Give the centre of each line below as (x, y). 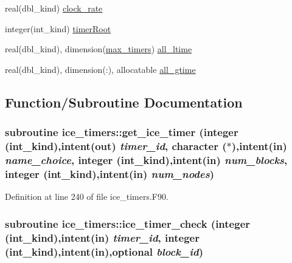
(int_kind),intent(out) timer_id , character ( (116, 146)
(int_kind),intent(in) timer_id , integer (102, 237)
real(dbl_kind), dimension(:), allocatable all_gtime (100, 69)
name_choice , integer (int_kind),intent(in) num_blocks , (146, 159)
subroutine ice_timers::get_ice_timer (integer (122, 132)
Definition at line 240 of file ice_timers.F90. (87, 196)
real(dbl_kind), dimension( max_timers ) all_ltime (99, 49)
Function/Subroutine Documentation (124, 102)
